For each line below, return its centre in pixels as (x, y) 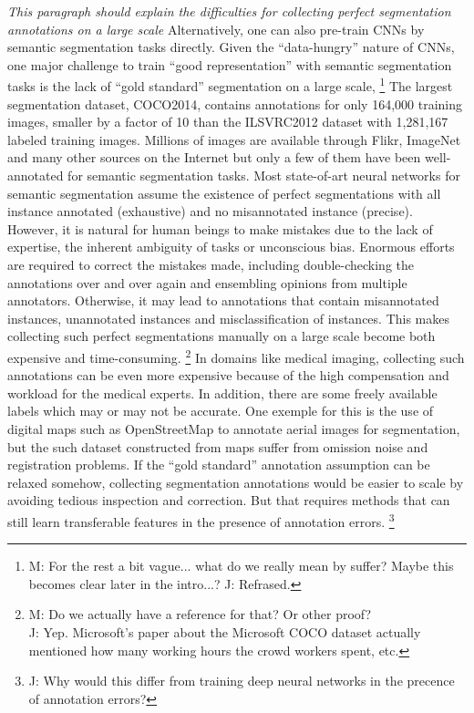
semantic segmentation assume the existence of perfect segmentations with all (224, 193)
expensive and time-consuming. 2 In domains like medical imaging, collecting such (236, 356)
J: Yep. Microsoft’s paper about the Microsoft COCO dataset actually (225, 631)
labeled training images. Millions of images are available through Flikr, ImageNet (234, 139)
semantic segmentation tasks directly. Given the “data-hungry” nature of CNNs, (231, 47)
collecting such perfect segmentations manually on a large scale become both (222, 336)
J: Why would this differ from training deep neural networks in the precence (242, 681)
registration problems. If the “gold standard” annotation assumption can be (219, 465)
